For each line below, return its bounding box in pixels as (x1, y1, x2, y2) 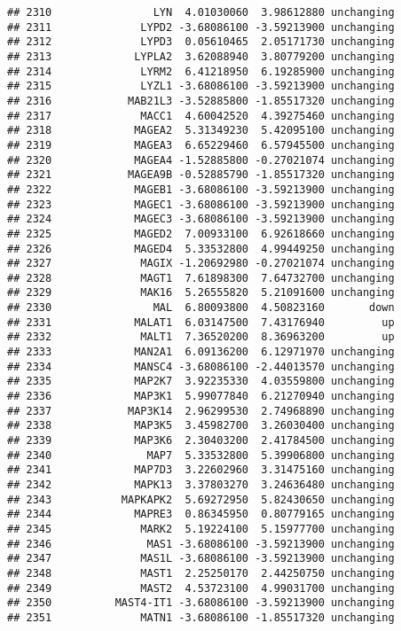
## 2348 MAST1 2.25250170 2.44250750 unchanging (7, 566, 395, 580)
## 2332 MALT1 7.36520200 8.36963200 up (7, 331, 395, 344)
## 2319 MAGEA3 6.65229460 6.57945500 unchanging (7, 138, 395, 152)
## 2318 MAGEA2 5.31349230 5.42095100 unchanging (7, 124, 395, 137)
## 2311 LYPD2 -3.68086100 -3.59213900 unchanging (7, 20, 395, 34)
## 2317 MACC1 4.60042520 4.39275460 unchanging (7, 109, 395, 122)
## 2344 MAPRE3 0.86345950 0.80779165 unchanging (7, 508, 395, 521)
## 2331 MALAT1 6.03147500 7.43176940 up (7, 315, 395, 329)
